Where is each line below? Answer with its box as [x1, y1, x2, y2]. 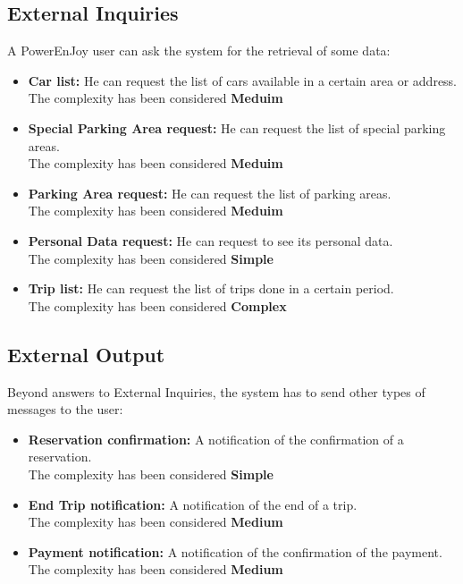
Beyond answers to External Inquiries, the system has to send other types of [7, 382, 425, 401]
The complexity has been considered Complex [28, 296, 287, 315]
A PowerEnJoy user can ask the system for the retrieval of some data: [7, 41, 391, 60]
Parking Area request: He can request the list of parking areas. [28, 183, 391, 202]
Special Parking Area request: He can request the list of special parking [28, 118, 446, 137]
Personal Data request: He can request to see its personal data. [28, 231, 393, 250]
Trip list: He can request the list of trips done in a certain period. [28, 279, 394, 298]
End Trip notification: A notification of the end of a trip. [28, 495, 358, 513]
